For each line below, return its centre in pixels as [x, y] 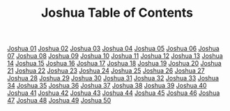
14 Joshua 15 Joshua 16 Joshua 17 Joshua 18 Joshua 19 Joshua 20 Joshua [114, 64]
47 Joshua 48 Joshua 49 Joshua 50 [59, 101]
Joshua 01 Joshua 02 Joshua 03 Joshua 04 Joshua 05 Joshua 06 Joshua [113, 49]
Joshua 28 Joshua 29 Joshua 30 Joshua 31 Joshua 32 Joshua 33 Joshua [113, 78]
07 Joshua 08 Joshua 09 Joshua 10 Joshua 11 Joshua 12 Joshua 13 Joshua [115, 56]
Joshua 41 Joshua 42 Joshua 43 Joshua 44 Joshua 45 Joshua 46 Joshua [114, 93]
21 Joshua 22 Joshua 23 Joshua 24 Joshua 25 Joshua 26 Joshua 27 [106, 71]
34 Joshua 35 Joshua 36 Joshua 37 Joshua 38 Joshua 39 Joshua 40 [107, 86]
